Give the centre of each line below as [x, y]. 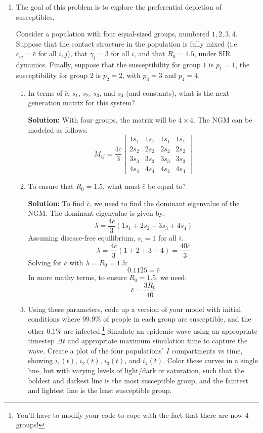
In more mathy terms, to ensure [77, 277]
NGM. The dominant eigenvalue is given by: [97, 213]
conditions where [54, 319]
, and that [150, 53]
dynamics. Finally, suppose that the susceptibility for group [108, 65]
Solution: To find [56, 203]
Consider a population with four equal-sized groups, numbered [113, 34]
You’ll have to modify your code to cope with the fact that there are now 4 [132, 415]
